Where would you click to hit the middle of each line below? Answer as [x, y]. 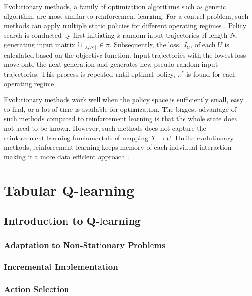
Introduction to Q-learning [72, 221]
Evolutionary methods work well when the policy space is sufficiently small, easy [124, 100]
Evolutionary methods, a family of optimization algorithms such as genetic [115, 6]
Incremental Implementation [61, 267]
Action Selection [37, 289]
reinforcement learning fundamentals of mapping [76, 137]
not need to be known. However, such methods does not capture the [105, 128]
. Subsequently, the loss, [145, 44]
